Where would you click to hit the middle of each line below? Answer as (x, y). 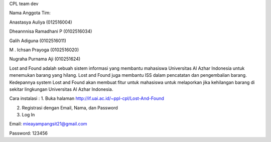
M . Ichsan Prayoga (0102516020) (44, 50)
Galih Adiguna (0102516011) (38, 41)
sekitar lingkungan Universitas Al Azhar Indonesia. (61, 89)
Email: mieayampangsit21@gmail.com (48, 124)
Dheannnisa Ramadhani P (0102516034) (51, 31)
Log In (28, 115)
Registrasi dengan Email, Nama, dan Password (70, 107)
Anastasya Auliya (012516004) (41, 22)
